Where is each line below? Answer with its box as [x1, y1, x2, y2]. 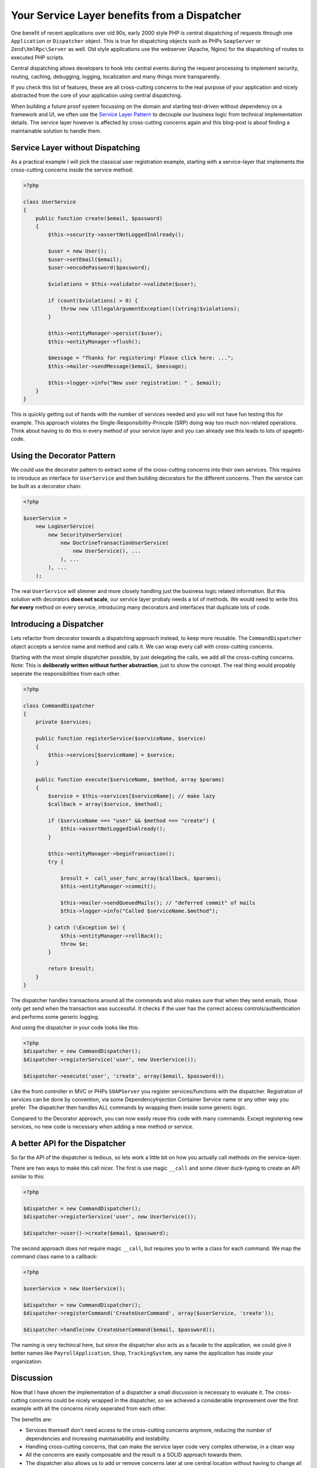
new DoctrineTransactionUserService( [60, 540, 169, 546]
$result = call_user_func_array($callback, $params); [60, 875, 222, 881]
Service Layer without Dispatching [11, 143, 140, 153]
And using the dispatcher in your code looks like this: [11, 1024, 139, 1031]
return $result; [48, 965, 95, 972]
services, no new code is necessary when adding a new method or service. [11, 1123, 194, 1130]
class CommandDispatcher [23, 702, 95, 709]
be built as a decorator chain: [11, 483, 82, 490]
